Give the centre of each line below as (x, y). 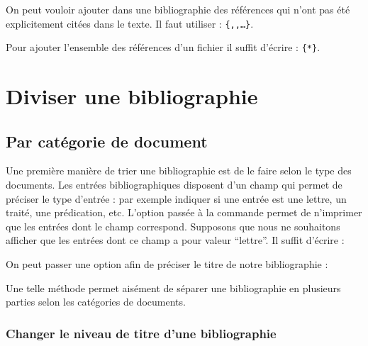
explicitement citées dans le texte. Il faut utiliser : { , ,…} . (130, 23)
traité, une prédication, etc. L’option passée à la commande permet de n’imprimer (184, 212)
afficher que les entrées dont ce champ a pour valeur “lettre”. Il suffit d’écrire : (175, 240)
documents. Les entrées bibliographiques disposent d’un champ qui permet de (174, 185)
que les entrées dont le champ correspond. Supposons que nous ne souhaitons (173, 226)
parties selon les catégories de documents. (96, 302)
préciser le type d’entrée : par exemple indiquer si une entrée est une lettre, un (176, 198)
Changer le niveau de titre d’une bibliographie (141, 333)
